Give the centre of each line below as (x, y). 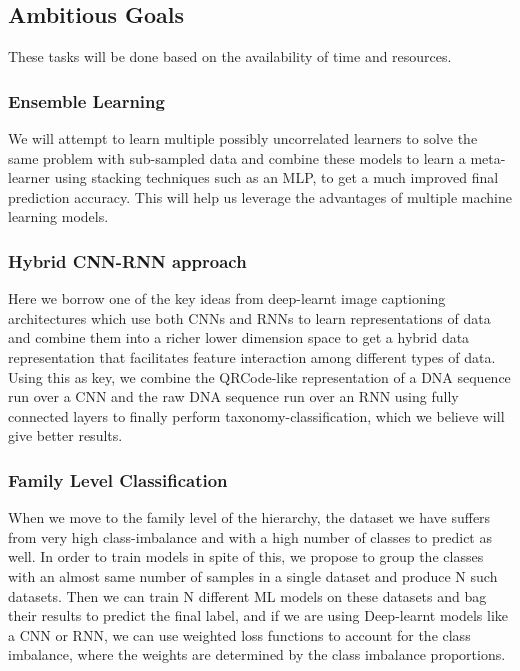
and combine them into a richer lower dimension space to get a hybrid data (239, 337)
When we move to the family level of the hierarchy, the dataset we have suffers (249, 517)
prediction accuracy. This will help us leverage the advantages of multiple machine (260, 196)
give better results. (65, 435)
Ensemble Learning (86, 100)
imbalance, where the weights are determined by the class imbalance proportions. (257, 654)
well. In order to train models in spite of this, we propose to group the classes (246, 556)
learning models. (58, 216)
